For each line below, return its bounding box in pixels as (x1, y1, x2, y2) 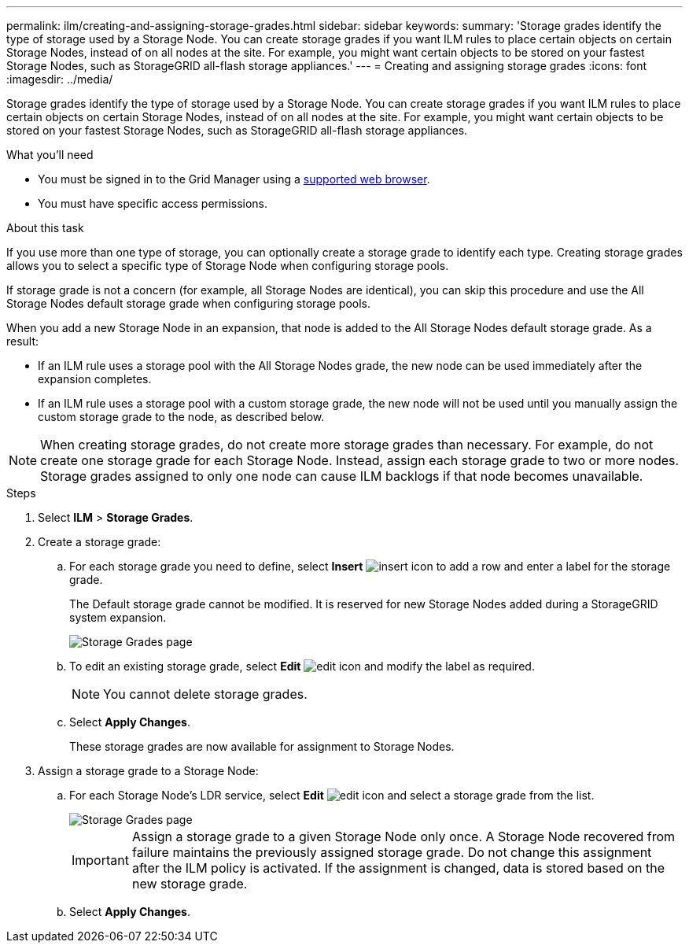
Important (72, 852, 129, 868)
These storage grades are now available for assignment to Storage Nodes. (69, 740, 455, 753)
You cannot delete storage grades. (103, 686, 308, 702)
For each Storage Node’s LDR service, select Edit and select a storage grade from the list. (69, 788, 595, 802)
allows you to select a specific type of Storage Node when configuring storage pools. (6, 259, 449, 272)
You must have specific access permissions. (38, 197, 268, 210)
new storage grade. (131, 876, 248, 892)
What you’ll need (6, 148, 94, 161)
